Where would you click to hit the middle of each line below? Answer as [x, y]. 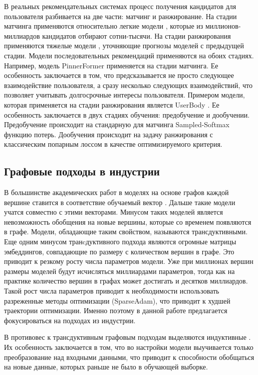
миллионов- [223, 26]
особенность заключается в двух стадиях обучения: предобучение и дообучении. [127, 114]
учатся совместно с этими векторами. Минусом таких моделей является [113, 212]
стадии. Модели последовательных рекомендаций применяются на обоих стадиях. [129, 55]
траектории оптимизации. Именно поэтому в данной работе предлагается [116, 310]
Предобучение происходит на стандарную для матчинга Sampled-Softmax [117, 124]
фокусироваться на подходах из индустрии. [70, 320]
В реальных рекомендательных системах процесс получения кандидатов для [120, 6]
